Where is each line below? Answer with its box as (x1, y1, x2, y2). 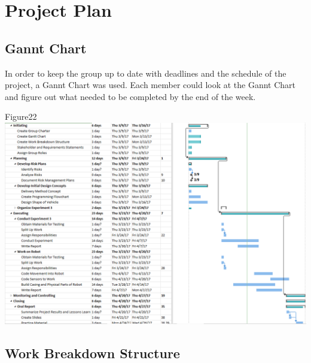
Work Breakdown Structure (5, 343, 180, 362)
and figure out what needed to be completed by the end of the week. (5, 90, 256, 102)
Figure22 (5, 110, 37, 123)
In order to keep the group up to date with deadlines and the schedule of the (5, 66, 286, 79)
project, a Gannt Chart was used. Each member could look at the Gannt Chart (5, 78, 296, 91)
